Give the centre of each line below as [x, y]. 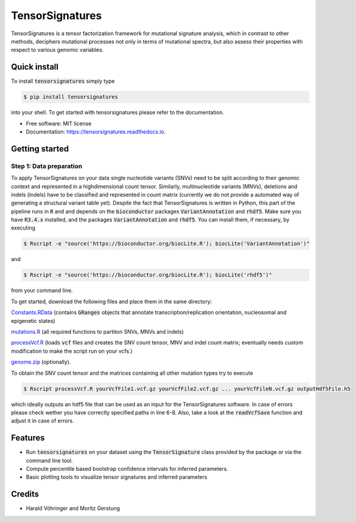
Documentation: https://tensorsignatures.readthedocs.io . [96, 132]
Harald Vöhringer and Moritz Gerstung [73, 508]
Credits [25, 494]
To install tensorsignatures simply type [63, 81]
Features [28, 438]
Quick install [35, 67]
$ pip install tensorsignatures [71, 97]
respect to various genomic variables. [57, 50]
